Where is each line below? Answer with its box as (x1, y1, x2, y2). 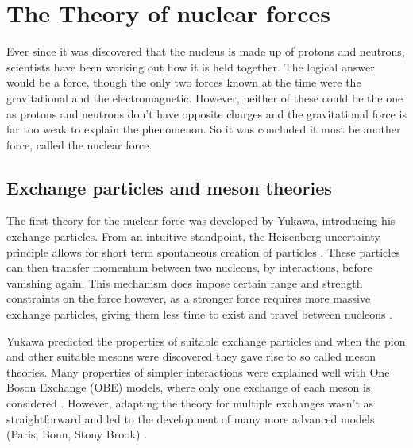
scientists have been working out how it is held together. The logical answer (6, 58, 375, 75)
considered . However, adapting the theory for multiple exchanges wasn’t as (6, 395, 374, 411)
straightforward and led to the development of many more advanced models (6, 410, 375, 427)
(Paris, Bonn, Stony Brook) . (6, 426, 147, 442)
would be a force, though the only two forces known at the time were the (6, 74, 361, 91)
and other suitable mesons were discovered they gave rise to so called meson (6, 348, 376, 365)
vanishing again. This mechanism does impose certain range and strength (6, 274, 363, 291)
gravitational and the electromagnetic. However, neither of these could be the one (6, 89, 403, 106)
